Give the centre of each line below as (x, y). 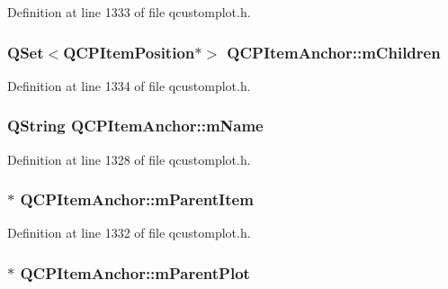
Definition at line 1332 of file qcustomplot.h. (129, 233)
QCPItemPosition (129, 52)
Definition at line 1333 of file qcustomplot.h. (129, 12)
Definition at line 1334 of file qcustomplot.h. (129, 85)
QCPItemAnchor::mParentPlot (135, 272)
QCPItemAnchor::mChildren (334, 52)
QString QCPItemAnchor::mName (135, 126)
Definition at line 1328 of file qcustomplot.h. (129, 159)
